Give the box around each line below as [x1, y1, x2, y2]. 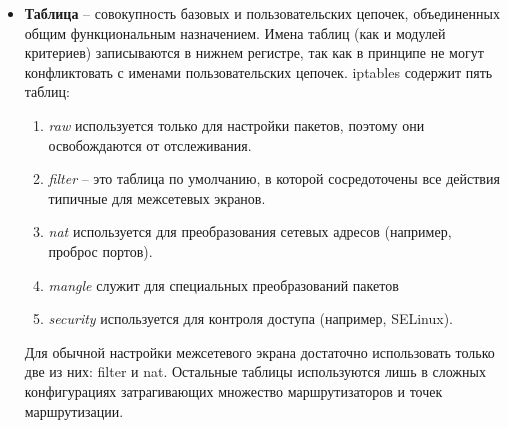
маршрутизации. [24, 400, 124, 421]
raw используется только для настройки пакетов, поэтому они [48, 114, 425, 135]
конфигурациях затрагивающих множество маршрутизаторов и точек [24, 380, 443, 401]
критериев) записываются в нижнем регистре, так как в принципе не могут [24, 42, 484, 63]
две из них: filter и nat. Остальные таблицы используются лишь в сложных [24, 361, 486, 382]
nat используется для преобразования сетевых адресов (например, [48, 221, 452, 242]
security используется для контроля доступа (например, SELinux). [48, 308, 454, 329]
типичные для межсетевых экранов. [48, 187, 266, 208]
